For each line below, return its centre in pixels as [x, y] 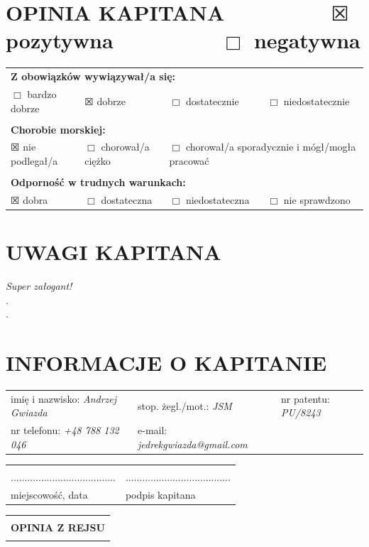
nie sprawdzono [317, 199]
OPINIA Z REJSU [58, 527]
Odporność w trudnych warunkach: [98, 182]
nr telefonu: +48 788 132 [65, 430]
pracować [189, 161]
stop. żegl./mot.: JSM [185, 405]
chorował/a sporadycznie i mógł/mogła [271, 147]
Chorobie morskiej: [58, 129]
